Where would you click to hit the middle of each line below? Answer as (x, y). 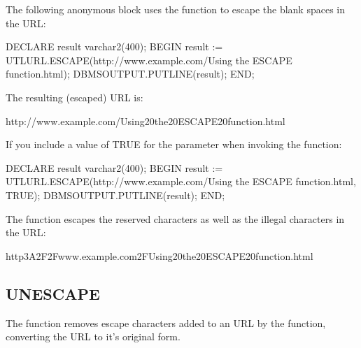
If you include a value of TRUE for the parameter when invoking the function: (174, 144)
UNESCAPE (53, 293)
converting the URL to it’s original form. (93, 336)
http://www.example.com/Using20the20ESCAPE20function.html (146, 121)
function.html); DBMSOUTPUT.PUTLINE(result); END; (130, 74)
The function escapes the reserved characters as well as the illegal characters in (175, 218)
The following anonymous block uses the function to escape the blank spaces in (175, 9)
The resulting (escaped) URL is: (75, 97)
